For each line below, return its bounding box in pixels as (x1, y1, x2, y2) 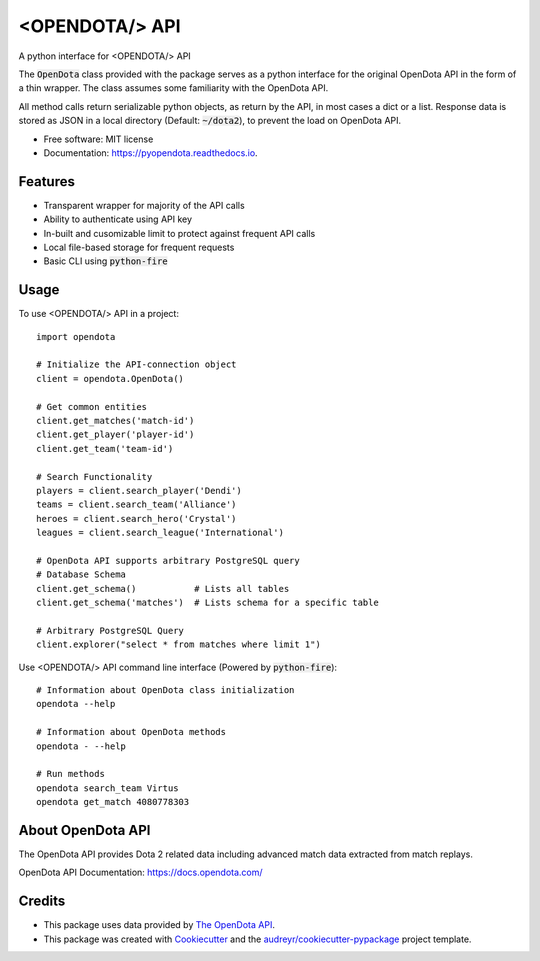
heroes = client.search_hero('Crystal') (36, 513, 237, 524)
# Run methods (36, 768, 105, 780)
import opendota (36, 331, 116, 342)
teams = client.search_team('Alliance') (36, 499, 237, 510)
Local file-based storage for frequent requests (43, 241, 235, 253)
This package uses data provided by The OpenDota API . (43, 919, 275, 931)
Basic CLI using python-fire (43, 255, 169, 267)
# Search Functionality (36, 471, 153, 482)
